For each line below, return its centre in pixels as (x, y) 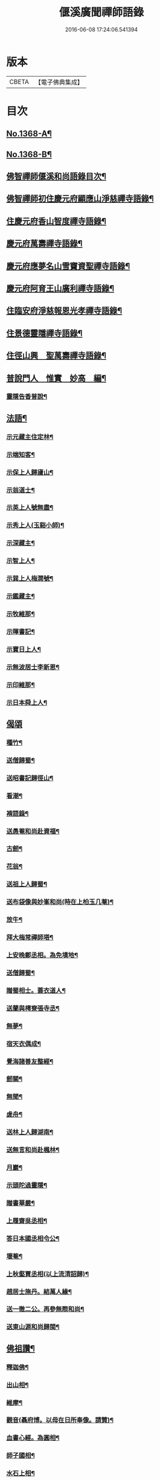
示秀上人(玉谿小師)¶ (35, 525)
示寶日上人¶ (24, 649)
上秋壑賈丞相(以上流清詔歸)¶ (48, 1273)
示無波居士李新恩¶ (33, 667)
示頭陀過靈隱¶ (27, 1185)
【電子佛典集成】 (59, 82)
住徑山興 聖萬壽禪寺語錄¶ (56, 356)
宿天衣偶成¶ (24, 1043)
